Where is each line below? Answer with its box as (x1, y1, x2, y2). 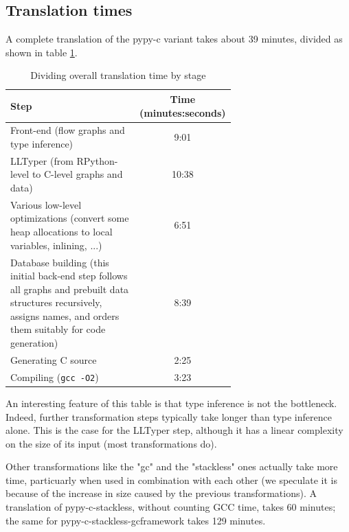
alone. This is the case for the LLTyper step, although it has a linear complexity (5, 423, 344, 437)
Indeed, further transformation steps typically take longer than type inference (5, 409, 332, 424)
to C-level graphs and (32, 167, 123, 181)
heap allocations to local (10, 224, 113, 239)
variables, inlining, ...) (10, 238, 102, 252)
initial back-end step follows (10, 268, 128, 283)
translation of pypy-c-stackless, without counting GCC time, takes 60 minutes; (5, 500, 336, 514)
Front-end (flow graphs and (10, 123, 125, 137)
